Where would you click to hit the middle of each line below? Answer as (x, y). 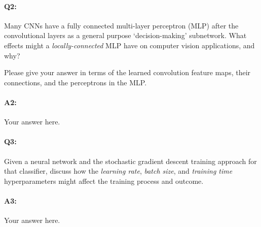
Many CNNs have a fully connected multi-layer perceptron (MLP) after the (121, 25)
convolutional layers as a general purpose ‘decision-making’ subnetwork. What (125, 35)
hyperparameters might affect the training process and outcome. (104, 181)
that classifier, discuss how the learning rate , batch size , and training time (118, 171)
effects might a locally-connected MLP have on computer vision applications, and (129, 45)
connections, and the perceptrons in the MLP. (76, 82)
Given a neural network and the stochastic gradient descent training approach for (130, 161)
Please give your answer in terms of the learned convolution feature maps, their (127, 72)
